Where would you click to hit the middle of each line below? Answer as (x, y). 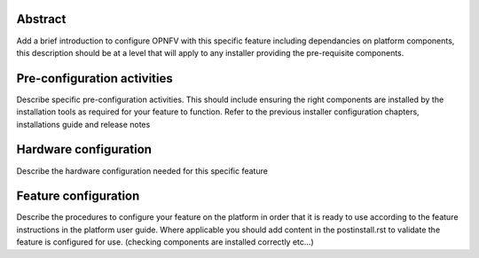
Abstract (41, 19)
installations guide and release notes (83, 124)
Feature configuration (78, 196)
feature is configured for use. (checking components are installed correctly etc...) (165, 242)
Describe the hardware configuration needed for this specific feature (142, 171)
